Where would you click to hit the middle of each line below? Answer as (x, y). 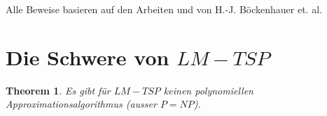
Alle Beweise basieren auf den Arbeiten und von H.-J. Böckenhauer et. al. (164, 9)
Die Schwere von (88, 57)
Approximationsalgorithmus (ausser (81, 104)
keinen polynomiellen (208, 90)
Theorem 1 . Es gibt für (58, 90)
